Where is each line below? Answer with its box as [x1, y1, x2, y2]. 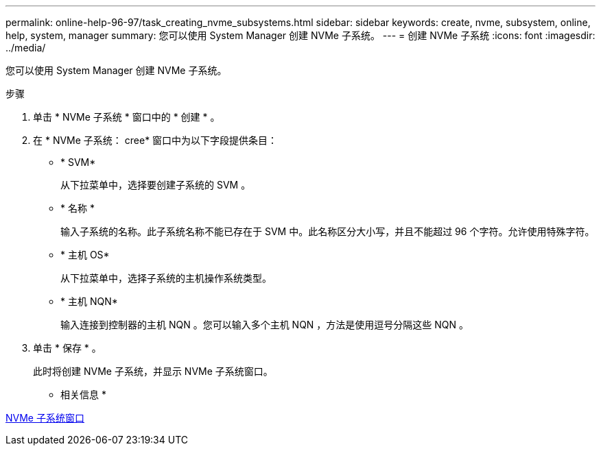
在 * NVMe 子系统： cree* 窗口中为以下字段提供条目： [33, 134, 278, 146]
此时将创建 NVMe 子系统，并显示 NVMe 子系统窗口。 [33, 365, 273, 377]
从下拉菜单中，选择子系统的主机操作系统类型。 [60, 272, 272, 284]
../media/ [5, 42, 46, 53]
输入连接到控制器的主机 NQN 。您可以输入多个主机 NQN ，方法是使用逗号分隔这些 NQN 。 [60, 319, 469, 330]
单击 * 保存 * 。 [33, 342, 102, 354]
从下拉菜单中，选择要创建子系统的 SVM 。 [60, 179, 251, 191]
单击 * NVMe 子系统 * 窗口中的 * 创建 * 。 [33, 111, 220, 123]
